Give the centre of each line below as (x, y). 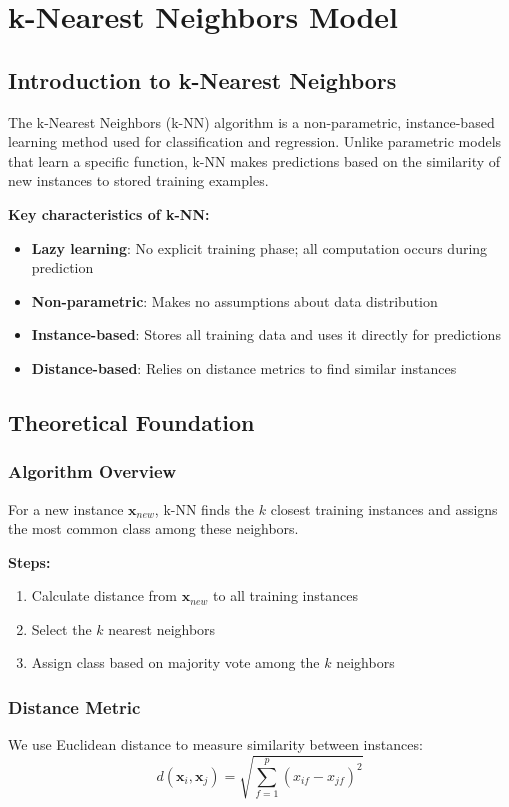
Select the (61, 628)
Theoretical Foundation (131, 421)
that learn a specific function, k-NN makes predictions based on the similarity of (254, 160)
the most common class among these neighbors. (153, 528)
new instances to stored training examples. (138, 180)
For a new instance (66, 508)
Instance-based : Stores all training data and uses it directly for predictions (266, 334)
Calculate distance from (104, 595)
